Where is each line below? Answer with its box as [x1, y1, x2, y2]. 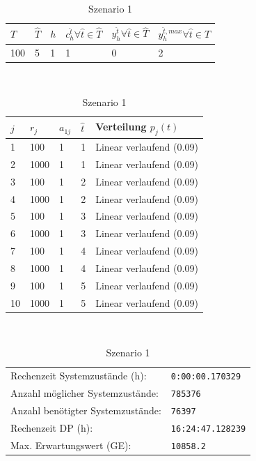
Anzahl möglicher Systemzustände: [10, 386, 159, 400]
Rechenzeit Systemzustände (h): [10, 368, 147, 383]
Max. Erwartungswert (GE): [10, 437, 131, 452]
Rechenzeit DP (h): [10, 420, 93, 434]
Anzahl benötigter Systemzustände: [10, 402, 161, 417]
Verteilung [95, 119, 147, 133]
